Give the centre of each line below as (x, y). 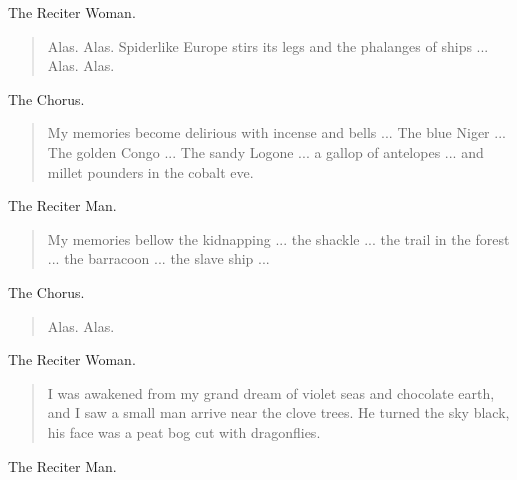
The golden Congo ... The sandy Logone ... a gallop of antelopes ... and (265, 151)
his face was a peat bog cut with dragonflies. (184, 431)
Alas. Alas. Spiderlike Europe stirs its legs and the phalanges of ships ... (268, 45)
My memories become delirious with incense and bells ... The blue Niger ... (276, 132)
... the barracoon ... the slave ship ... (158, 258)
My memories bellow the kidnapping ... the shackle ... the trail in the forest (278, 238)
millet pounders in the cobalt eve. (150, 171)
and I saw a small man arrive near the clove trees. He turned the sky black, (278, 412)
